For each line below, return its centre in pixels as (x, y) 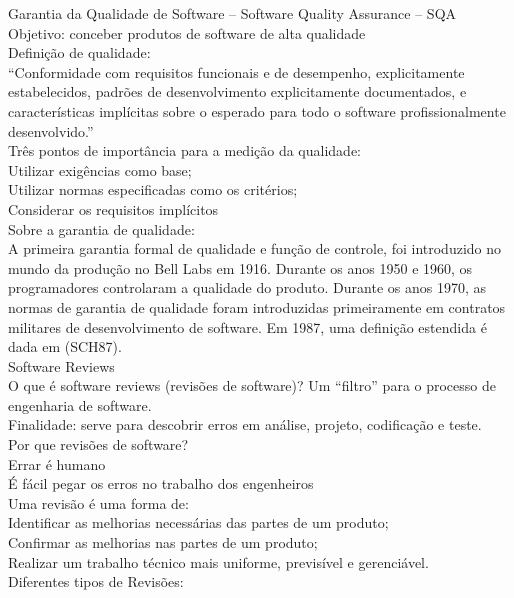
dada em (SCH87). (65, 346)
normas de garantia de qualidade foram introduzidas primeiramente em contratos (257, 306)
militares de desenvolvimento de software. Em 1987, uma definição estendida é (247, 326)
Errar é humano (57, 463)
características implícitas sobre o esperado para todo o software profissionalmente (257, 110)
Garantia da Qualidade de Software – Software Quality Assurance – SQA (232, 13)
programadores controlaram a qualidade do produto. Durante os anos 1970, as (247, 287)
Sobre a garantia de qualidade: (101, 228)
